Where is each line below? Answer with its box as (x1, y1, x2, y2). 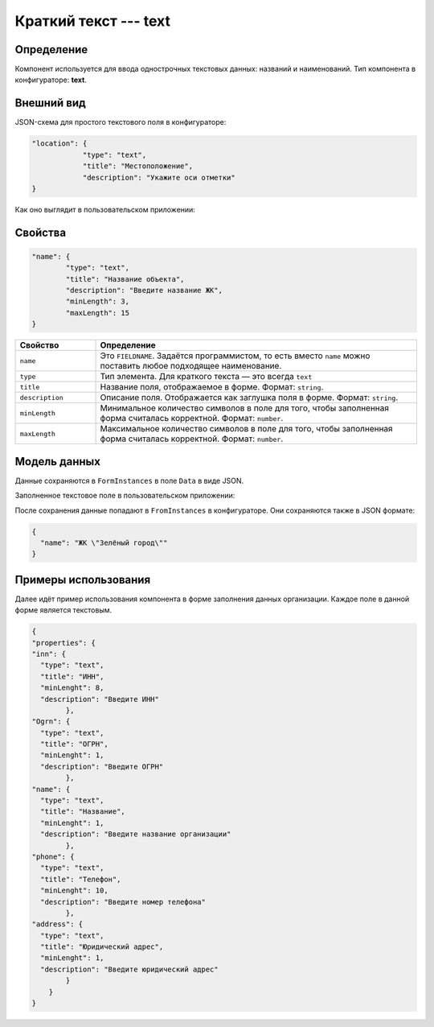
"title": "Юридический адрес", (40, 942, 164, 951)
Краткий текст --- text (14, 12, 170, 30)
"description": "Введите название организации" (40, 830, 231, 839)
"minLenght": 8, (40, 683, 104, 692)
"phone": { (31, 852, 75, 861)
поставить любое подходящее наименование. (100, 361, 282, 372)
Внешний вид (14, 97, 86, 110)
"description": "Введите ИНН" (40, 695, 160, 703)
